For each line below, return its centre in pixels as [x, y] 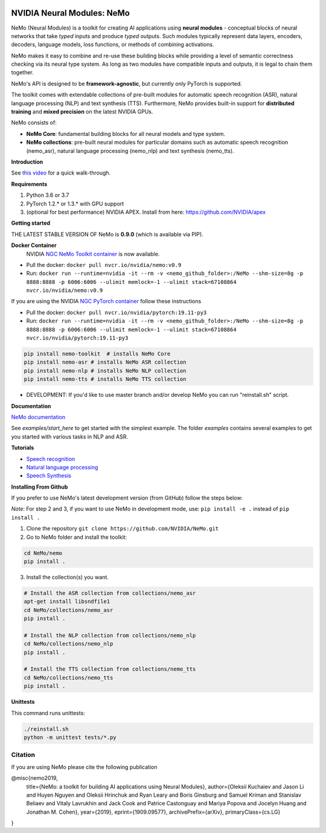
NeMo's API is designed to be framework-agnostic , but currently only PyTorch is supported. [126, 83]
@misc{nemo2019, [35, 778]
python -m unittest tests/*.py [70, 738]
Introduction [27, 162]
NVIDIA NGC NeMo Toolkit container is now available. [93, 254]
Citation [23, 755]
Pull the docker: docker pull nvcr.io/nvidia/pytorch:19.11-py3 [117, 312]
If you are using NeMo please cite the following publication [84, 767]
